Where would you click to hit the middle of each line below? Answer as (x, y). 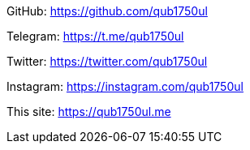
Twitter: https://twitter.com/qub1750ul (107, 61)
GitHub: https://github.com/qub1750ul (107, 11)
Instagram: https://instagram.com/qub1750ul (125, 86)
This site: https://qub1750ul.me (89, 111)
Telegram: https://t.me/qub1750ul (95, 36)
